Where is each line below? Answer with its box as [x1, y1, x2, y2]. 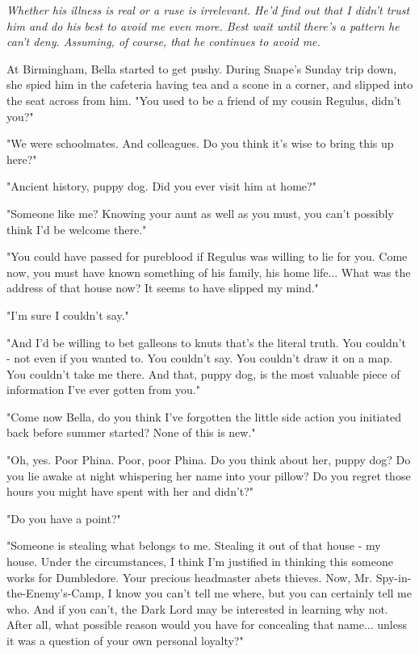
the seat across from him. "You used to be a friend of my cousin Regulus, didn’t [6, 91, 402, 108]
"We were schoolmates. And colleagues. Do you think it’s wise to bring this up [6, 135, 394, 152]
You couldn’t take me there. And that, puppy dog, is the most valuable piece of [6, 365, 400, 382]
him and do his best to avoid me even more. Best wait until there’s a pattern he [6, 17, 400, 34]
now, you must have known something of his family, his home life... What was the [6, 263, 411, 280]
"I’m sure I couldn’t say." [6, 306, 129, 323]
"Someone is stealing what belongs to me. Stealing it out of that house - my [6, 537, 381, 554]
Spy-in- [375, 568, 412, 585]
